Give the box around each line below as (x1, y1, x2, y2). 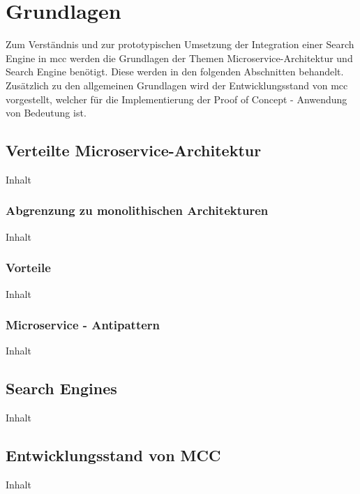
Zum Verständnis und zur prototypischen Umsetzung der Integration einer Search (6, 37, 354, 52)
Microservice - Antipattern (6, 316, 160, 334)
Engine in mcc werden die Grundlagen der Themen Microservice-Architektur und (6, 50, 353, 65)
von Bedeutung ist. (6, 105, 87, 120)
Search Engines (6, 377, 117, 399)
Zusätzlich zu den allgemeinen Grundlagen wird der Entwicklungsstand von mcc (6, 77, 348, 92)
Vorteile (6, 259, 51, 276)
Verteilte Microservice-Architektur (6, 140, 262, 161)
